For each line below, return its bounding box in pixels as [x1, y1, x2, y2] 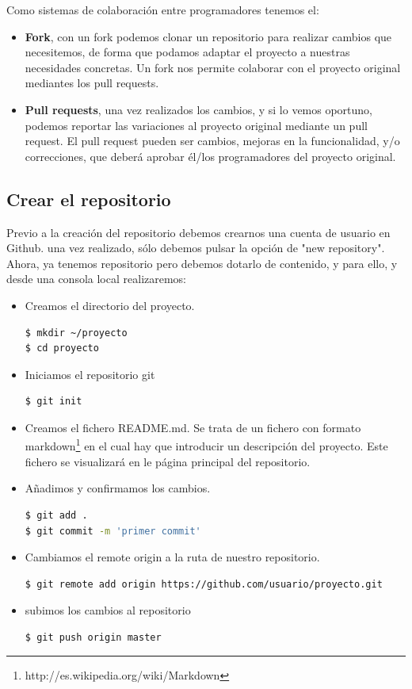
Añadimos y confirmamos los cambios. [25, 480, 211, 496]
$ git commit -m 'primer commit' [25, 525, 201, 537]
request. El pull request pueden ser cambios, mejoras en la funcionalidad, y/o [25, 132, 400, 149]
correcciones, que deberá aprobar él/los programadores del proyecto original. [25, 147, 396, 164]
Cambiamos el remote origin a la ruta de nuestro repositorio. [25, 549, 320, 565]
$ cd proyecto [25, 343, 99, 354]
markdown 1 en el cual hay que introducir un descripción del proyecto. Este [25, 435, 388, 454]
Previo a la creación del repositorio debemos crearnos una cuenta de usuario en [6, 224, 391, 240]
